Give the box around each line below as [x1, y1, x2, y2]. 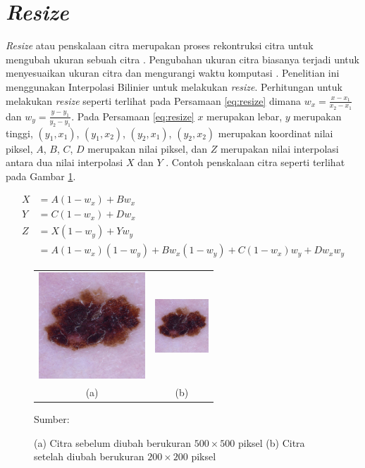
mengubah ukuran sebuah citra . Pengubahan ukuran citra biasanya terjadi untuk [6, 51, 359, 66]
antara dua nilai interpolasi [6, 155, 123, 170]
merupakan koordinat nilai [218, 125, 333, 140]
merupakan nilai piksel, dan [87, 141, 208, 156]
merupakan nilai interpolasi [220, 141, 339, 156]
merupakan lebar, [206, 108, 283, 123]
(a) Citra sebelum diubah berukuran [34, 435, 192, 450]
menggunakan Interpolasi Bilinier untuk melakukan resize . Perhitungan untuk [6, 79, 342, 94]
